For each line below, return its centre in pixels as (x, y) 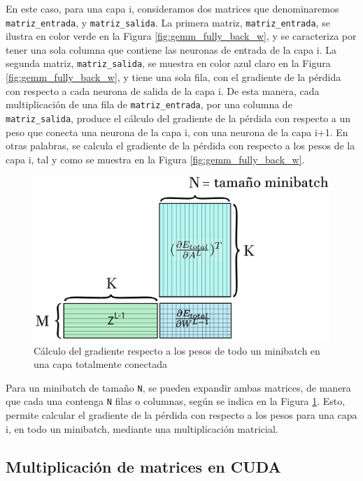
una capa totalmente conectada (100, 364)
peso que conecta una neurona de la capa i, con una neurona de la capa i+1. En (177, 132)
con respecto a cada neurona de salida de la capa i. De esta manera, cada (163, 90)
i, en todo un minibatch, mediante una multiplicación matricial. (142, 428)
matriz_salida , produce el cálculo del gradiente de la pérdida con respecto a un (178, 118)
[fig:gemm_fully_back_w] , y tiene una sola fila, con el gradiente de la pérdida (173, 77)
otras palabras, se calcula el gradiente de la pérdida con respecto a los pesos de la (180, 146)
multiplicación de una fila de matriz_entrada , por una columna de (149, 104)
